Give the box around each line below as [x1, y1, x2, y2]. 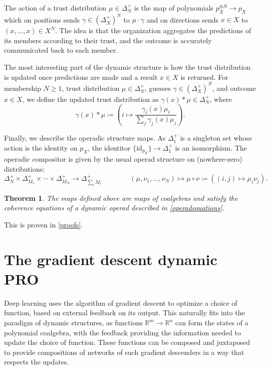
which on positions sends [4, 14, 80, 25]
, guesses [144, 82, 171, 93]
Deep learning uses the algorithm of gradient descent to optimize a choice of [4, 297, 237, 308]
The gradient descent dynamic [4, 249, 217, 269]
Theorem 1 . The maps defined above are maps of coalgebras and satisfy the [4, 192, 238, 203]
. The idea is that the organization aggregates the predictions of [55, 25, 251, 36]
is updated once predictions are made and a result [4, 71, 158, 82]
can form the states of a [175, 317, 248, 328]
